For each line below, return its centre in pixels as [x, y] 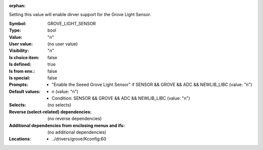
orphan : [17, 6]
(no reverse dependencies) [75, 118]
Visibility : [19, 50]
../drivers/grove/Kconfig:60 [79, 139]
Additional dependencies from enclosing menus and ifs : [67, 125]
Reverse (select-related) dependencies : [50, 112]
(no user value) [63, 44]
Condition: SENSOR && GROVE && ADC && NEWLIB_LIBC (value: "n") [121, 98]
